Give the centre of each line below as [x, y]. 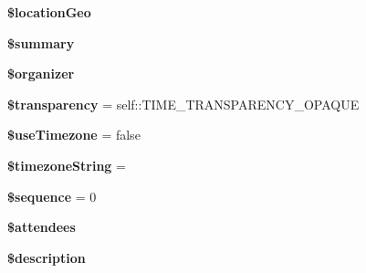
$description [47, 257]
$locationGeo [49, 12]
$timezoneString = [67, 165]
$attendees [42, 227]
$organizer [41, 73]
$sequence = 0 [52, 196]
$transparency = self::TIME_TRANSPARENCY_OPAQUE [183, 104]
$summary [41, 42]
